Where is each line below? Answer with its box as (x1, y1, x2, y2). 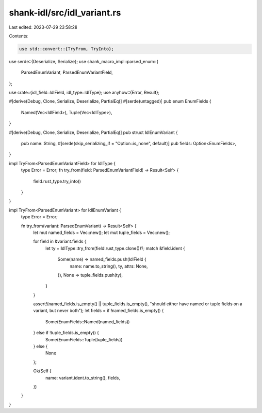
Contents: (9, 33, 29, 39)
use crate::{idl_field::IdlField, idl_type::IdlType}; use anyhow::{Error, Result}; (9, 90, 160, 96)
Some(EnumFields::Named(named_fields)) (45, 318, 130, 325)
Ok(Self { (33, 368, 52, 374)
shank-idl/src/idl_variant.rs (9, 7, 121, 18)
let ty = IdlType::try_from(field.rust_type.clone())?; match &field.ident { (45, 245, 185, 251)
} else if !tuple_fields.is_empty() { (33, 330, 99, 336)
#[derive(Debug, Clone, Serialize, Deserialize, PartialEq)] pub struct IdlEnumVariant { (9, 129, 178, 135)
